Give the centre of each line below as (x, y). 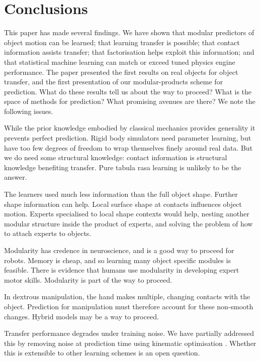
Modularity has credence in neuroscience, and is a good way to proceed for (119, 250)
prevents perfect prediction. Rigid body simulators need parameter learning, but (128, 138)
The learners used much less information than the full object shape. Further (121, 194)
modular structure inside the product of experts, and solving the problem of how (128, 223)
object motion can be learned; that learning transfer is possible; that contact (122, 42)
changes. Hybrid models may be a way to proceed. (81, 316)
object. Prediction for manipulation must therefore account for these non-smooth (129, 306)
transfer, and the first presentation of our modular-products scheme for (114, 82)
